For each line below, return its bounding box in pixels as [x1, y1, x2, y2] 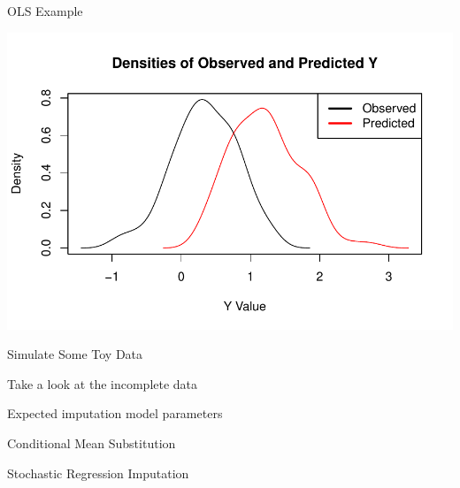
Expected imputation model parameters [7, 404, 223, 423]
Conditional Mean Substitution [7, 433, 176, 452]
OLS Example [7, 2, 83, 19]
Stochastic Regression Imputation [7, 463, 189, 482]
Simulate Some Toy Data [7, 345, 143, 363]
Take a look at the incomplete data [7, 374, 198, 393]
